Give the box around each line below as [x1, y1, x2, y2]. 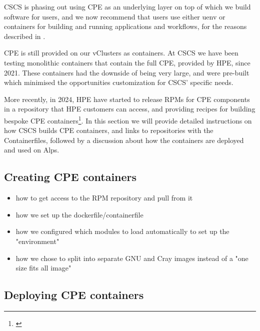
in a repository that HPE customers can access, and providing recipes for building [4, 103, 255, 114]
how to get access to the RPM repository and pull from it [15, 192, 193, 203]
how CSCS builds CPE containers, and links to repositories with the [4, 125, 213, 135]
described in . [4, 30, 45, 41]
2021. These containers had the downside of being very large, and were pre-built [4, 67, 249, 77]
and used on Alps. [4, 144, 59, 155]
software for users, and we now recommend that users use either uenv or [4, 11, 225, 21]
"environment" [15, 235, 59, 246]
